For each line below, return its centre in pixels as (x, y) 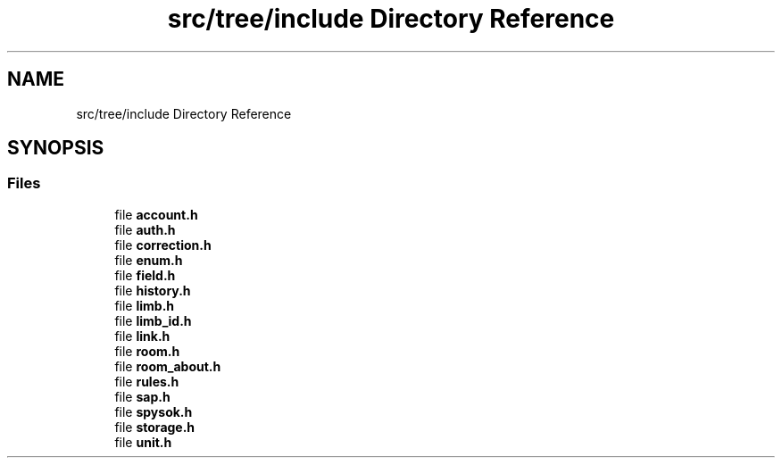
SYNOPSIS (56, 148)
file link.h (142, 336)
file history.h (153, 290)
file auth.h (145, 229)
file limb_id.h (153, 320)
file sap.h (142, 396)
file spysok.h (154, 411)
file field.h (145, 275)
